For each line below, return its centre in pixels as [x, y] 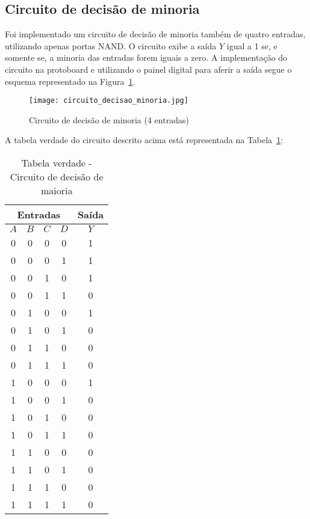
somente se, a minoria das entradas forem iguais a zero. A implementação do [146, 57]
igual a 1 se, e [252, 45]
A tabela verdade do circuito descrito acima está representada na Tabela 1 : [144, 140]
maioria [57, 191]
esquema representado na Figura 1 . [70, 81]
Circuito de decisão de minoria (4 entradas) [109, 119]
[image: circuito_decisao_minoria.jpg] [109, 101]
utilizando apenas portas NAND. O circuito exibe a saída [111, 45]
